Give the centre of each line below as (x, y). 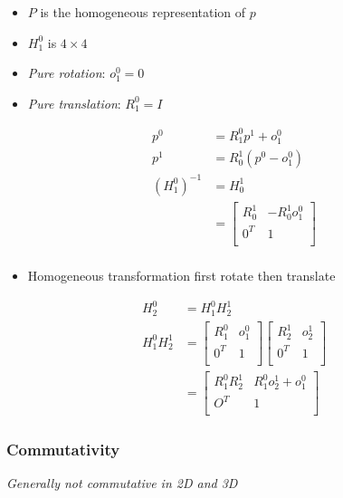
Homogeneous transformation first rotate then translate (181, 275)
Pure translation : (74, 103)
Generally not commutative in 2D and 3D (122, 483)
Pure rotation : (67, 73)
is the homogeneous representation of (143, 12)
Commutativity (63, 449)
